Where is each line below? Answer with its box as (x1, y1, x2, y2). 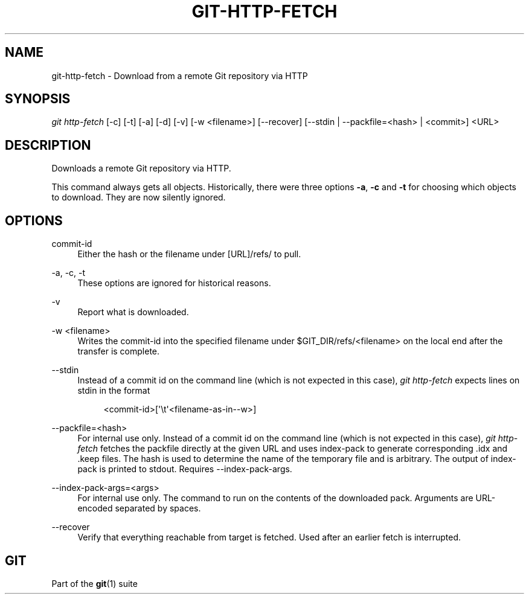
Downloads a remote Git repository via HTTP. (51, 163, 231, 174)
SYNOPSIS (5, 91, 71, 107)
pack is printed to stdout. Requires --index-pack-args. (77, 464, 292, 475)
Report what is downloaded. (77, 307, 189, 318)
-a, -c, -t (51, 267, 86, 278)
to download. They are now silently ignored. (51, 192, 226, 203)
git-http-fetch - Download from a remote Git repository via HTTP (51, 70, 308, 81)
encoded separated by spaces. (77, 503, 201, 514)
